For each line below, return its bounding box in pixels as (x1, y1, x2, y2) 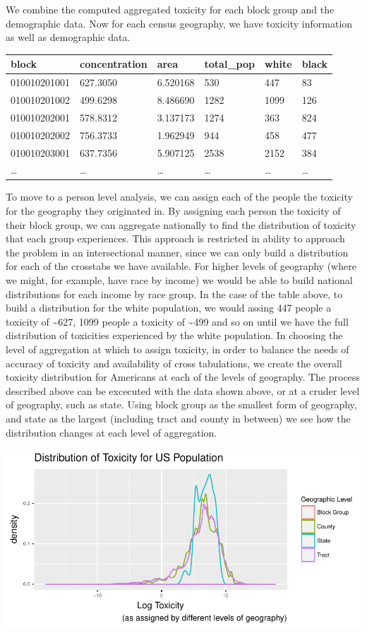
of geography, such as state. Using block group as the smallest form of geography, (6, 397, 357, 412)
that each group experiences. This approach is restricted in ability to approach (6, 231, 345, 246)
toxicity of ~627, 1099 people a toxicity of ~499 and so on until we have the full (6, 314, 349, 329)
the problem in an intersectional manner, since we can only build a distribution (6, 244, 349, 259)
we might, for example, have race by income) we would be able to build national (6, 273, 353, 287)
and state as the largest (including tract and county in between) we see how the (6, 410, 351, 425)
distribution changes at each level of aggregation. (6, 425, 217, 439)
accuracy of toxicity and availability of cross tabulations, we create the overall (6, 355, 342, 370)
